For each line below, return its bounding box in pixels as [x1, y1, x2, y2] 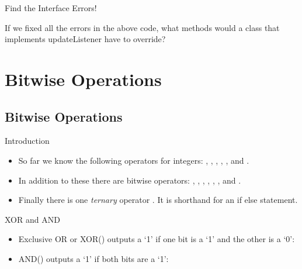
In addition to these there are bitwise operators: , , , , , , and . [18, 174, 241, 186]
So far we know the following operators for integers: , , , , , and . [18, 154, 249, 166]
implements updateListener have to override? [5, 33, 166, 45]
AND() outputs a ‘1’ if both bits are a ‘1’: [18, 252, 169, 264]
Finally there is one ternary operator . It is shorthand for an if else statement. [18, 194, 298, 206]
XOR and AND [5, 213, 60, 225]
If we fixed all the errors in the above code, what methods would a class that [5, 21, 280, 33]
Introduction [5, 134, 50, 147]
